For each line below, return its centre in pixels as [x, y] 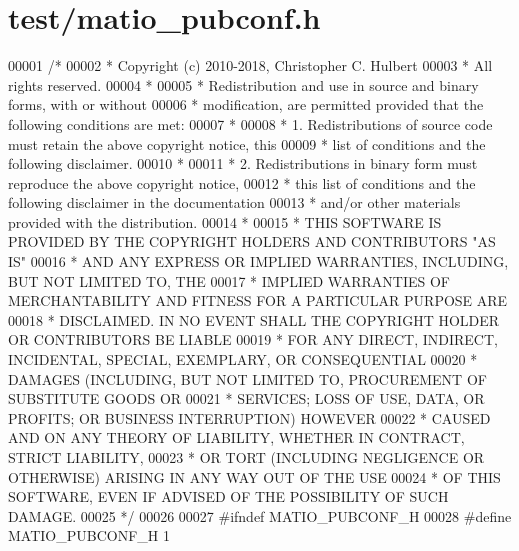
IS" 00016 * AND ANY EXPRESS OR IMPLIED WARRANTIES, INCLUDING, [258, 261]
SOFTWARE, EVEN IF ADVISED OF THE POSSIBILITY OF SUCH [228, 496]
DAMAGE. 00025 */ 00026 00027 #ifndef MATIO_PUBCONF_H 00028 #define [260, 515]
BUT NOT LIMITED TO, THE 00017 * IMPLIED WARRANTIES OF [229, 280]
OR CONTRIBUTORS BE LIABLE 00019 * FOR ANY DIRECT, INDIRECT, [253, 339]
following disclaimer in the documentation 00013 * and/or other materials [234, 202]
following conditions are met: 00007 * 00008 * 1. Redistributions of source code [250, 123]
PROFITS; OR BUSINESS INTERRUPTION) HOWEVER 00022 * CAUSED [249, 417]
